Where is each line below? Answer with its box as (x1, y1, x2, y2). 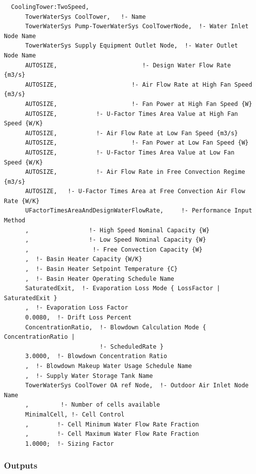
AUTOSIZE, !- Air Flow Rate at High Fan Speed (25, 81, 253, 88)
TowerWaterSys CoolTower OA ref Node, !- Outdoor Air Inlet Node (25, 382, 249, 389)
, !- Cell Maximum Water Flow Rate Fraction (25, 430, 199, 438)
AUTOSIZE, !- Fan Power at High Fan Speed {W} (25, 100, 253, 107)
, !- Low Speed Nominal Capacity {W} (25, 236, 206, 244)
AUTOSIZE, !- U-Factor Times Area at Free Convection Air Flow (25, 188, 245, 195)
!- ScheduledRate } (100, 343, 164, 350)
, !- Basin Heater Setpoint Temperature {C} (25, 265, 178, 273)
